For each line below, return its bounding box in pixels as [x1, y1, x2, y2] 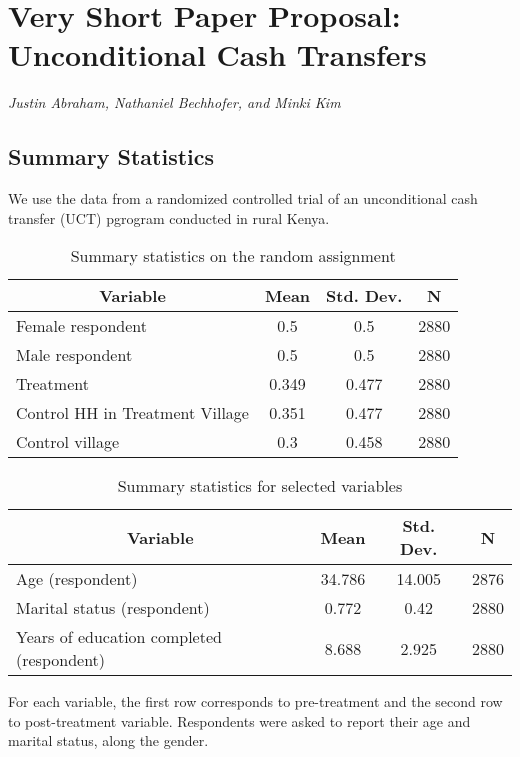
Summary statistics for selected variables [117, 474, 403, 498]
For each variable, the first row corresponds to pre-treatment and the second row [8, 691, 503, 712]
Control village [16, 430, 120, 454]
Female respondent [16, 314, 148, 338]
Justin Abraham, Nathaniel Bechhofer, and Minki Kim [8, 92, 341, 113]
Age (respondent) [16, 567, 138, 591]
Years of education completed [16, 625, 222, 649]
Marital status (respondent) [16, 596, 210, 620]
